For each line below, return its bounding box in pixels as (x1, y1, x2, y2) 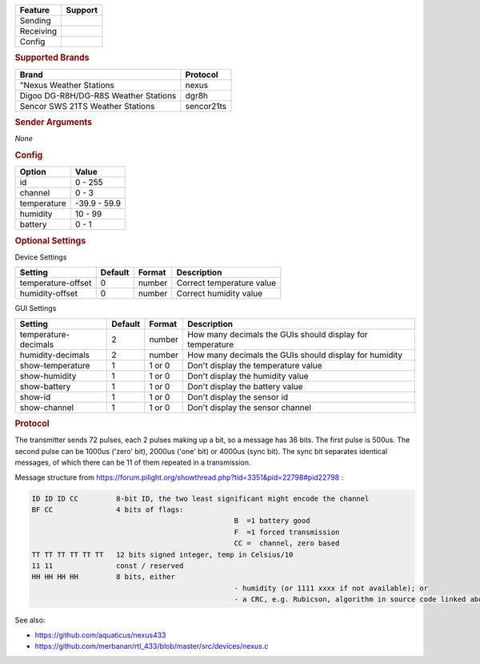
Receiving (19, 26, 58, 36)
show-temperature (19, 360, 90, 371)
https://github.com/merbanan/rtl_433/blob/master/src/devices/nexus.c (34, 641, 269, 650)
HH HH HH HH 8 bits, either (31, 573, 176, 582)
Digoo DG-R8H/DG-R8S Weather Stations (19, 90, 177, 101)
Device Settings (14, 252, 67, 262)
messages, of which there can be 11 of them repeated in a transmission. (14, 457, 251, 468)
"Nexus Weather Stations (19, 79, 115, 91)
